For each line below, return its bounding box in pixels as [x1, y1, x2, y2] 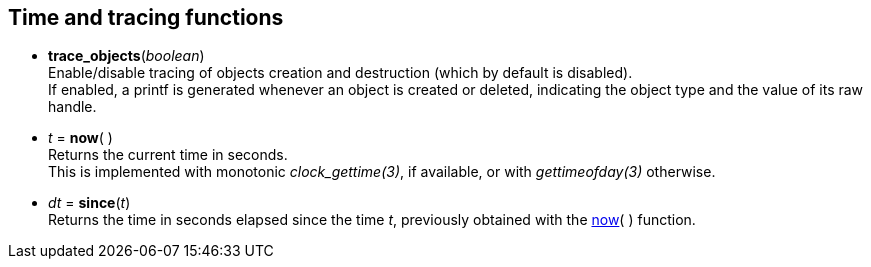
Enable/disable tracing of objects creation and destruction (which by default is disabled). [48, 64, 633, 82]
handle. [48, 98, 97, 116]
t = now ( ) [48, 129, 113, 147]
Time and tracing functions [8, 5, 284, 30]
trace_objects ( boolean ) [48, 47, 205, 65]
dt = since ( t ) [48, 194, 131, 212]
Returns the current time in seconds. [48, 146, 288, 164]
